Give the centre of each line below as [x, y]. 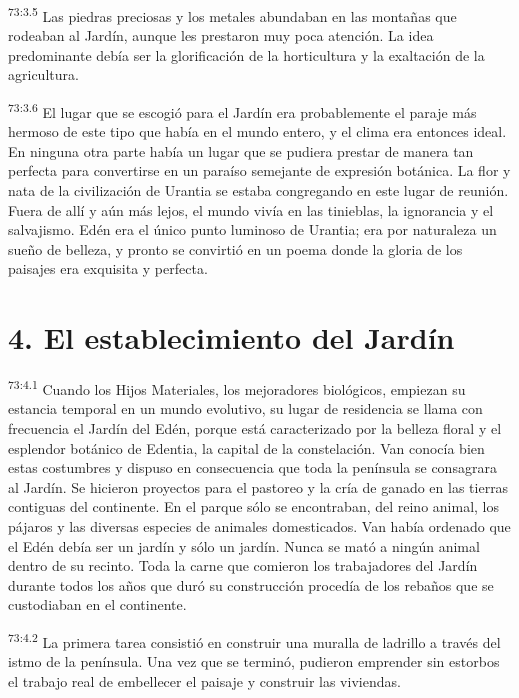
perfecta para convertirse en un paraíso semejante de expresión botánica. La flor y [259, 170]
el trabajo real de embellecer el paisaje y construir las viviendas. [204, 680]
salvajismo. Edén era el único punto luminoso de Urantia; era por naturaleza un [252, 229]
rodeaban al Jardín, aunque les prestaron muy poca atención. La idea [221, 35]
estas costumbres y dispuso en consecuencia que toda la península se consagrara [252, 467]
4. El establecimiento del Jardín [231, 337]
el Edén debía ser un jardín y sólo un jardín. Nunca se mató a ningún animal [244, 545]
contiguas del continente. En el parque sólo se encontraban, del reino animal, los [254, 506]
